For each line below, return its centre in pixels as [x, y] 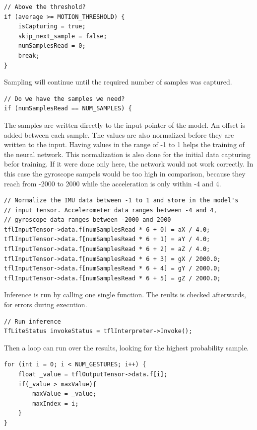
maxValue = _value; [64, 394]
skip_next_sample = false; [63, 36]
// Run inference [32, 321]
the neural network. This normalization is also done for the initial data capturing [127, 154]
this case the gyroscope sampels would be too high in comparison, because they [125, 173]
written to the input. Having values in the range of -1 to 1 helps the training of [124, 144]
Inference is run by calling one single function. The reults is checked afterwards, [125, 295]
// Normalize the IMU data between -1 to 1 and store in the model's [121, 201]
